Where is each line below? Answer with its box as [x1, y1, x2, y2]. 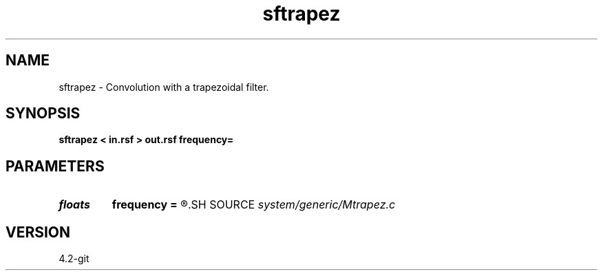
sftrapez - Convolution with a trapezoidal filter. [59, 81, 269, 93]
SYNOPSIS [6, 105, 81, 123]
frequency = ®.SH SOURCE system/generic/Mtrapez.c [112, 198, 396, 212]
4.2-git [59, 253, 89, 265]
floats [59, 198, 90, 212]
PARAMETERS [6, 157, 105, 175]
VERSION [6, 223, 71, 241]
